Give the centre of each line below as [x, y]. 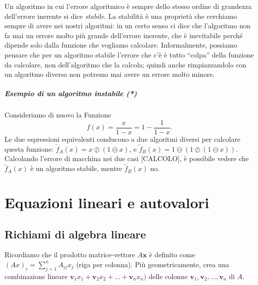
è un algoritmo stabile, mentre [76, 168]
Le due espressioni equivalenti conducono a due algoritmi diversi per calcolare [123, 139]
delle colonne [168, 276]
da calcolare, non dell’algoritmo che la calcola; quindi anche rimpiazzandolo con [126, 64]
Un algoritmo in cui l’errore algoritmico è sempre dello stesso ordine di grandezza [128, 6]
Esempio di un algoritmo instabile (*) [71, 93]
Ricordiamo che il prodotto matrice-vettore [70, 255]
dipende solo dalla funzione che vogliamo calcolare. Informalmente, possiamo [121, 45]
